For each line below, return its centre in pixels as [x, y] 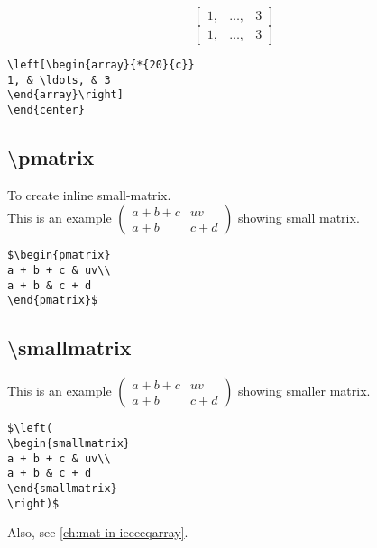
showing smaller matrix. [304, 391]
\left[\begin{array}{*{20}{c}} [101, 65]
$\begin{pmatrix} [59, 256]
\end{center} [46, 110]
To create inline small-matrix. [89, 194]
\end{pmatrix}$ [53, 301]
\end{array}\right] [65, 95]
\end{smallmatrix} [62, 488]
